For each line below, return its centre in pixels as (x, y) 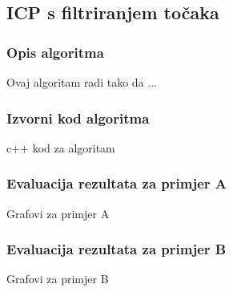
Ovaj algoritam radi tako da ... (82, 82)
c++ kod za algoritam (61, 147)
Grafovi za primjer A (58, 213)
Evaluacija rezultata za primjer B (116, 249)
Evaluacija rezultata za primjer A (116, 183)
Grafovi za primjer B (58, 279)
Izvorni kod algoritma (78, 118)
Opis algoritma (55, 52)
